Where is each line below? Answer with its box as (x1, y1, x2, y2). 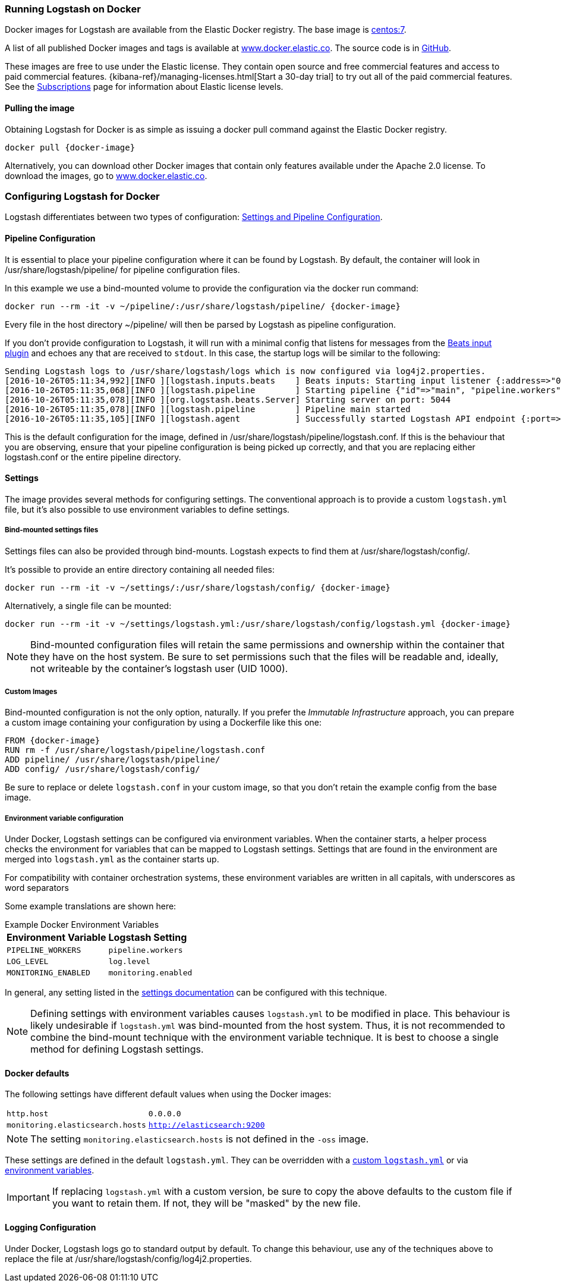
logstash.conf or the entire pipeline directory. (5, 451, 181, 462)
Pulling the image (5, 102, 75, 113)
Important (7, 1191, 50, 1204)
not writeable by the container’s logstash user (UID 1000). (30, 662, 288, 674)
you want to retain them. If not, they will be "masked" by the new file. (52, 1197, 361, 1210)
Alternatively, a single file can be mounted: (5, 600, 172, 611)
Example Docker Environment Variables (5, 919, 159, 930)
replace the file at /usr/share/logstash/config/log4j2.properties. (5, 1253, 252, 1264)
